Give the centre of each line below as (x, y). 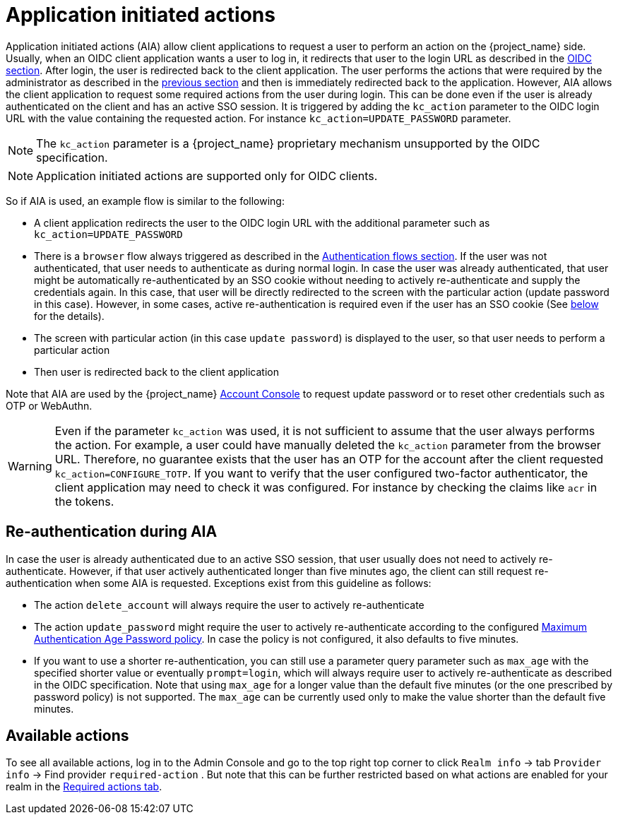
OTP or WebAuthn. (49, 405)
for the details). (69, 316)
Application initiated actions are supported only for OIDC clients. (207, 176)
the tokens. (84, 501)
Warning (30, 466)
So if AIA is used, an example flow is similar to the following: (145, 201)
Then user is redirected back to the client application (156, 372)
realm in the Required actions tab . (84, 787)
